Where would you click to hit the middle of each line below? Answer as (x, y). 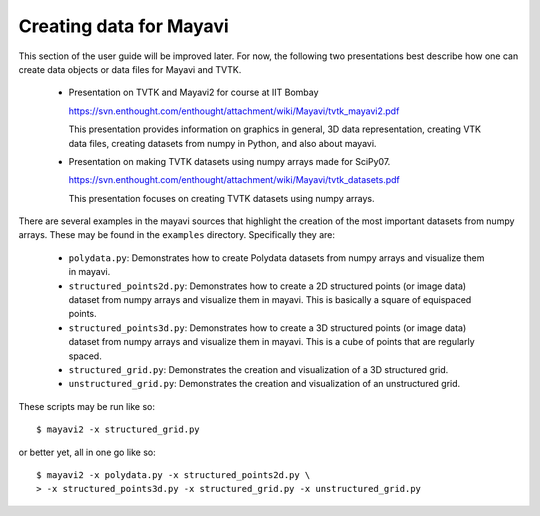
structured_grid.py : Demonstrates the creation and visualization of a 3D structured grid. (258, 369)
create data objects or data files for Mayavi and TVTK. (130, 69)
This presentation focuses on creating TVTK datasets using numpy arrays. (221, 198)
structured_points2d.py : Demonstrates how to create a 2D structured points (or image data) (267, 286)
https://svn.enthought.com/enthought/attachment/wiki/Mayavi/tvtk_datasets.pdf (234, 180)
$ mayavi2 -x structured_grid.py (118, 429)
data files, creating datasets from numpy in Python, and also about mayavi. (222, 143)
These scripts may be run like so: (86, 406)
